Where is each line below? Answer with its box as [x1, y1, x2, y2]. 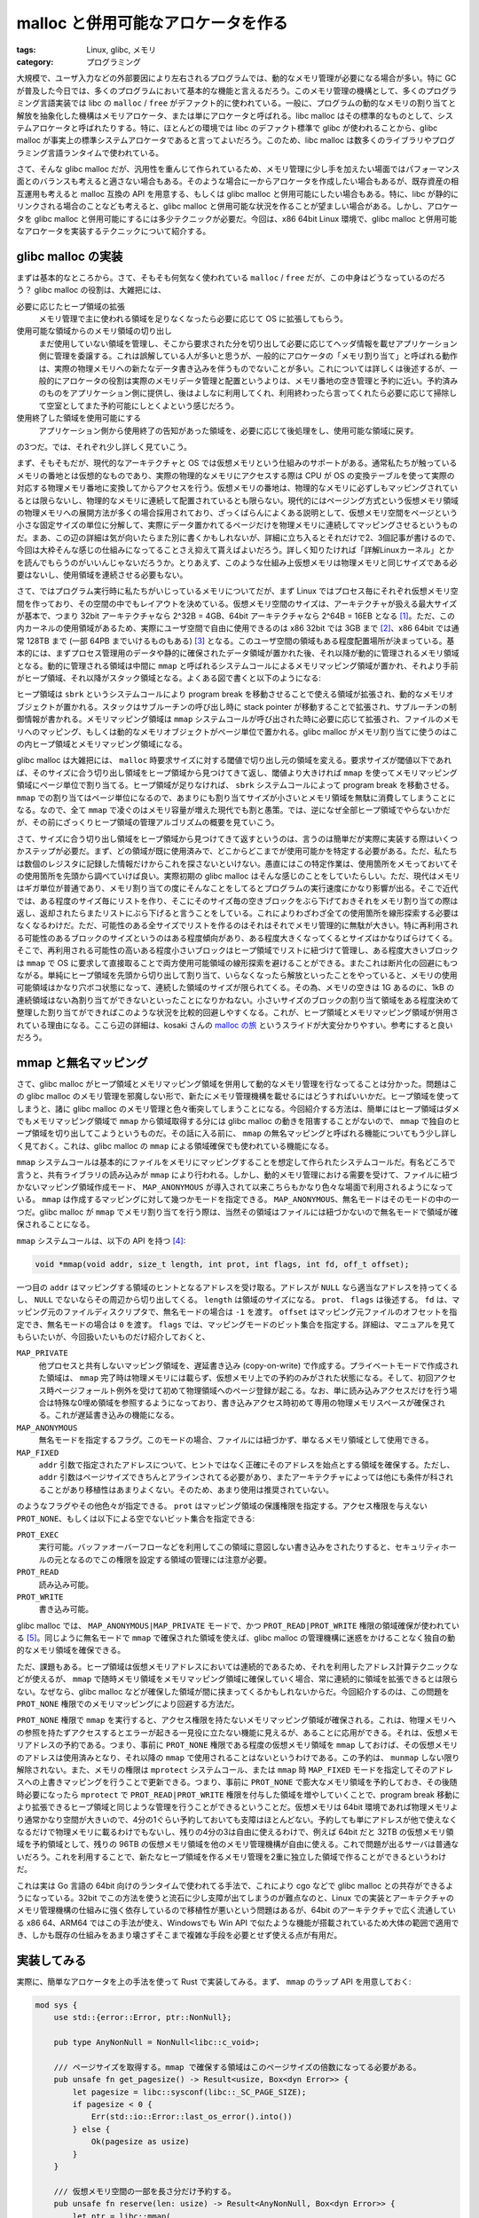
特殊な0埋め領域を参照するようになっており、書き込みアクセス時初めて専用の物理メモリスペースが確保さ [53, 1397, 438, 1408]
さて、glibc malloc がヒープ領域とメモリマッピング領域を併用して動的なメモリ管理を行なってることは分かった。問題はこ [16, 1078, 458, 1089]
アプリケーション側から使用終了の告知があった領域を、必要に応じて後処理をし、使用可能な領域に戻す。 [38, 425, 419, 436]
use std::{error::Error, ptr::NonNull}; [53, 2012, 232, 2023]
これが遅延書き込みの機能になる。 [53, 1410, 179, 1420]
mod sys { [35, 2000, 78, 2010]
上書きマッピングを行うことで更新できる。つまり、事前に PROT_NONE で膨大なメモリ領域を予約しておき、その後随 [39, 1777, 458, 1788]
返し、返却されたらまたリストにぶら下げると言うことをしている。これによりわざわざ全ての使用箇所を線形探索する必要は [16, 908, 459, 918]
